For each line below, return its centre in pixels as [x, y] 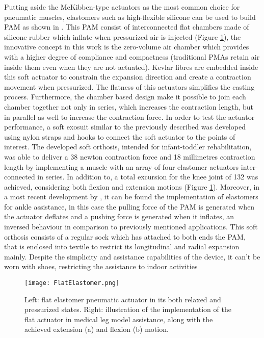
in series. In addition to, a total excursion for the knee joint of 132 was [148, 177]
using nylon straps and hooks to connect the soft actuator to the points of [120, 136]
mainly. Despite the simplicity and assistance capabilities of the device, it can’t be [132, 256]
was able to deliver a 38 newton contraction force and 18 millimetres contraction [130, 156]
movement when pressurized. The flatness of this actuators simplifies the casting [129, 86]
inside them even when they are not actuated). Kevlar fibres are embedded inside [131, 67]
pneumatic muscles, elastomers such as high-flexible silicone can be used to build [130, 17]
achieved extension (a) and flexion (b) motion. [97, 329]
